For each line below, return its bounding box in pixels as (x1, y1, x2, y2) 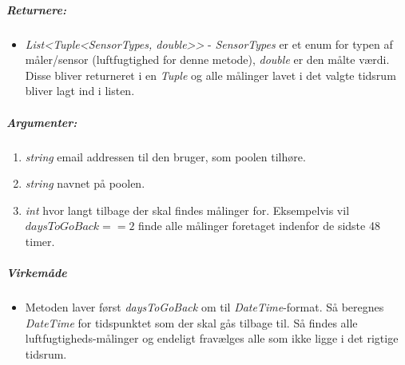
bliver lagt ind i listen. (25, 82, 135, 99)
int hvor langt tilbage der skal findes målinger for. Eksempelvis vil (25, 201, 350, 218)
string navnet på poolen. (25, 175, 145, 192)
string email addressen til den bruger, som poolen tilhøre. (25, 148, 306, 165)
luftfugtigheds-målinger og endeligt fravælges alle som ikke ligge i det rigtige (25, 330, 399, 347)
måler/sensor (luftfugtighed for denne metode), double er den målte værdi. (25, 51, 390, 68)
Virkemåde (6, 264, 67, 281)
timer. (25, 232, 55, 249)
